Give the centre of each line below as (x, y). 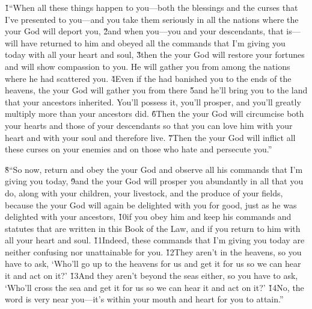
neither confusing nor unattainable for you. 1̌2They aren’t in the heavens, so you (153, 251)
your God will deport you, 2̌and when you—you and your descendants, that (144, 31)
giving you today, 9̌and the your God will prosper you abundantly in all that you (154, 181)
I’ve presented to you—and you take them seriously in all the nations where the (152, 19)
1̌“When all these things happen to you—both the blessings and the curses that (151, 7)
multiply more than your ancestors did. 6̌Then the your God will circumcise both (154, 114)
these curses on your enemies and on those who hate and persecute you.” (139, 149)
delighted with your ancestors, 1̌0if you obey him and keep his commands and (148, 217)
